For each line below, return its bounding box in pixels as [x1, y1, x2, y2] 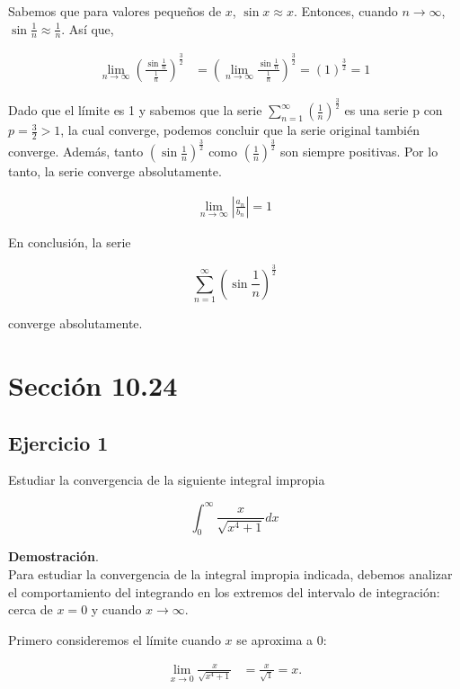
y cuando [91, 600, 142, 619]
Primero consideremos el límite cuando [8, 630, 221, 649]
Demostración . [8, 547, 99, 566]
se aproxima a [236, 630, 314, 649]
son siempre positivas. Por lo [279, 142, 438, 161]
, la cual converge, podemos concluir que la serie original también [60, 121, 420, 139]
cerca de [8, 600, 53, 619]
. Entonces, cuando [293, 2, 398, 20]
